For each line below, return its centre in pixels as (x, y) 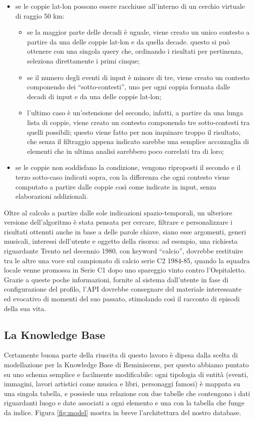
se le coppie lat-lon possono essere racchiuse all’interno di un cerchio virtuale (130, 6)
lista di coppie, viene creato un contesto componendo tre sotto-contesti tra (138, 122)
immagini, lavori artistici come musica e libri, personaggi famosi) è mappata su (122, 384)
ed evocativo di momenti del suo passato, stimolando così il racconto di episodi (122, 299)
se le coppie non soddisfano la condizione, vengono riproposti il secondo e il (128, 167)
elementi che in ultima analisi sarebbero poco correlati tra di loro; (126, 151)
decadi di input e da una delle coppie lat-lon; (94, 96)
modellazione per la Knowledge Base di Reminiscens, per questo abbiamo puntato (127, 365)
